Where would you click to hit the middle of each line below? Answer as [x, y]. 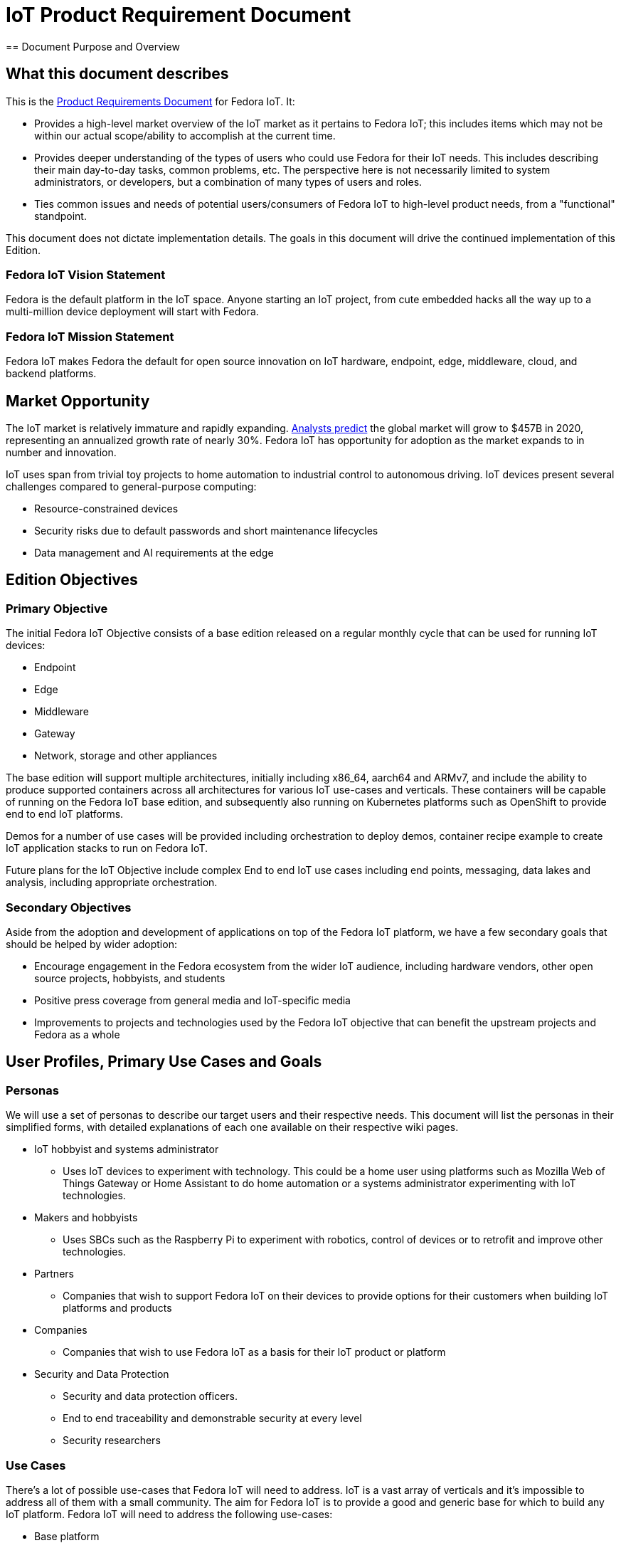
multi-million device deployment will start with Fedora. [132, 312]
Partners [54, 1274]
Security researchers [112, 1441]
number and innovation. [61, 452]
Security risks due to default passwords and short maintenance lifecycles [206, 530]
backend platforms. [51, 374]
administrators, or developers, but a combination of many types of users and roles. [228, 181]
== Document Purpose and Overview [93, 46]
